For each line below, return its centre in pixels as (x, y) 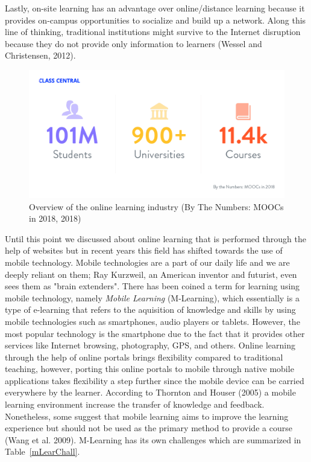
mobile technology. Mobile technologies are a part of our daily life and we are (147, 262)
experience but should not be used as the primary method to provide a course (149, 428)
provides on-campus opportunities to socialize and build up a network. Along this (155, 20)
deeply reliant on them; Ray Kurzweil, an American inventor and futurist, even (151, 274)
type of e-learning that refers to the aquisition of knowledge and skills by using (150, 310)
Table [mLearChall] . (42, 451)
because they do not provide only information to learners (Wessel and (134, 43)
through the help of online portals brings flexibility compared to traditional (144, 357)
